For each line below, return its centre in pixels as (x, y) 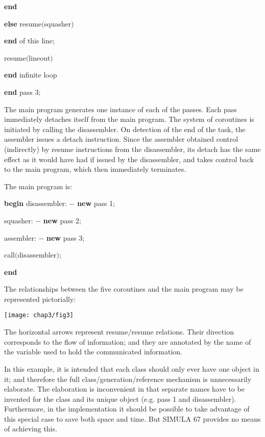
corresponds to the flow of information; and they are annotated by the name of (128, 341)
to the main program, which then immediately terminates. (95, 169)
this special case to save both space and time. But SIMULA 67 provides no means (132, 418)
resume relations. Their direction (183, 332)
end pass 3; (22, 92)
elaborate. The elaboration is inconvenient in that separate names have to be (124, 389)
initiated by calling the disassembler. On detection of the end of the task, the (125, 129)
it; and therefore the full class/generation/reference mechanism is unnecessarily (128, 379)
